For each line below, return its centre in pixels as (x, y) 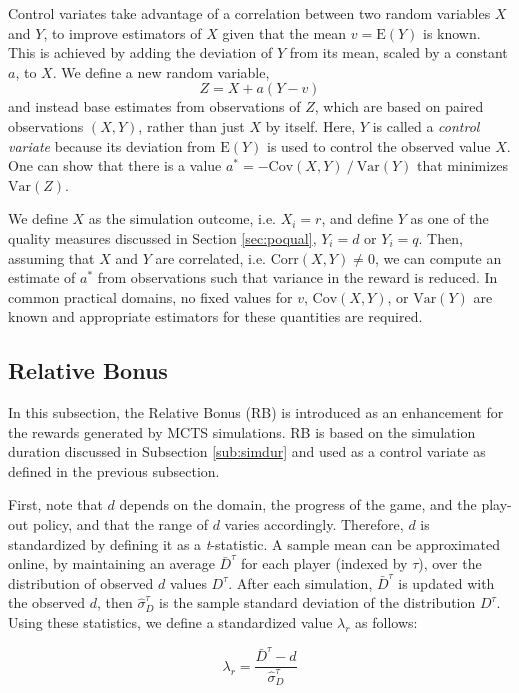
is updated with (446, 582)
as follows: (386, 622)
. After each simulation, (300, 582)
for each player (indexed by (324, 563)
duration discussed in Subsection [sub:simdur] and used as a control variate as (247, 451)
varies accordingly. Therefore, (314, 524)
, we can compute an (438, 257)
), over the (450, 563)
